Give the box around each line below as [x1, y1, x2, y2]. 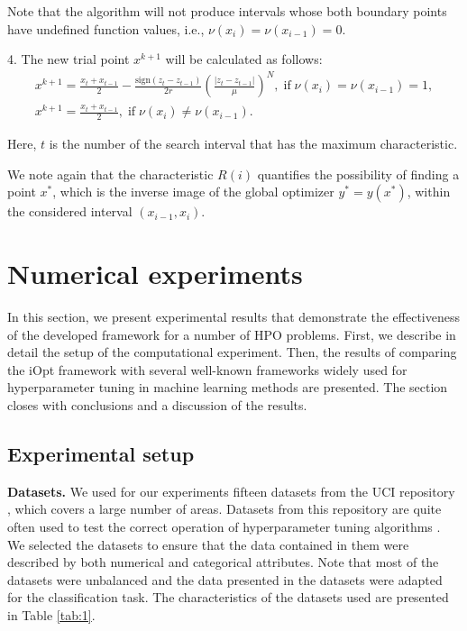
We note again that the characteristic [7, 164, 214, 183]
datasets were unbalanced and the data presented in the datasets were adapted [7, 570, 443, 589]
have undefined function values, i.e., [7, 19, 205, 38]
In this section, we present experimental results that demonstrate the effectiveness [7, 307, 460, 326]
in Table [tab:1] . [7, 605, 96, 624]
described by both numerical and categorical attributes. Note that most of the [7, 553, 439, 572]
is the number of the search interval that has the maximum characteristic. [49, 134, 458, 153]
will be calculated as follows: [165, 50, 323, 69]
